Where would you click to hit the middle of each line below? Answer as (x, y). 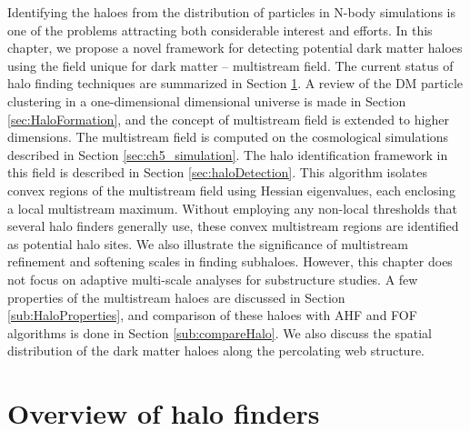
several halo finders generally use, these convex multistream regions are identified (233, 226)
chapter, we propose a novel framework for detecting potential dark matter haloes (235, 48)
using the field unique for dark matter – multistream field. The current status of (230, 65)
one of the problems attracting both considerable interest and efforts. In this (220, 30)
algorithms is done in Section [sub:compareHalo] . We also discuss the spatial (220, 332)
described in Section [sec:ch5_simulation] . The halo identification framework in (228, 154)
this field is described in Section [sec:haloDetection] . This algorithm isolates (218, 172)
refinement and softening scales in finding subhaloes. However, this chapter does (230, 261)
